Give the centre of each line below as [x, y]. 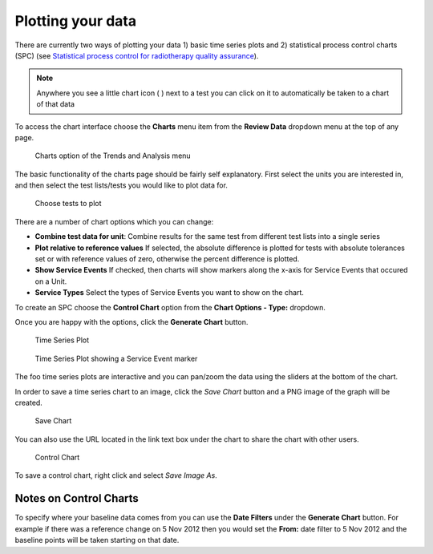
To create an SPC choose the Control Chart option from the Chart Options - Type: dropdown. [170, 307]
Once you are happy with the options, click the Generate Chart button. [132, 321]
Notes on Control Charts [77, 498]
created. [29, 402]
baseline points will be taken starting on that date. [97, 540]
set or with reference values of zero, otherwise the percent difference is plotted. [167, 259]
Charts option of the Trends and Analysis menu [113, 156]
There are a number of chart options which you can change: [114, 221]
